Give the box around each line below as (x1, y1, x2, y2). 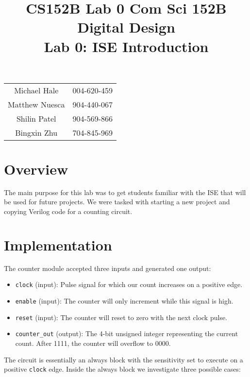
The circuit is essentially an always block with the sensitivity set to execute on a (4, 354, 243, 364)
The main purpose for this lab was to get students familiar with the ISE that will (4, 187, 246, 197)
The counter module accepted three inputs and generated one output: (4, 263, 211, 273)
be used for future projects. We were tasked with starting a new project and (4, 197, 230, 207)
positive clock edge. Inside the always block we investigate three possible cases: (4, 364, 241, 374)
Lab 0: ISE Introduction (44, 36, 209, 56)
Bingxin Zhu (15, 126, 58, 138)
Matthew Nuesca (8, 98, 65, 110)
